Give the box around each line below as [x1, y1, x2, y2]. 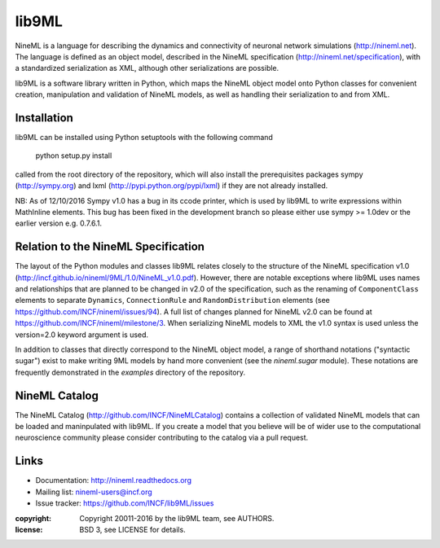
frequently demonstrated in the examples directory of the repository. [15, 367, 246, 377]
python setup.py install [35, 151, 112, 160]
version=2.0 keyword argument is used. [15, 330, 149, 340]
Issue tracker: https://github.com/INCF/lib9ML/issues [35, 498, 214, 508]
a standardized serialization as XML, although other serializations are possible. [15, 64, 279, 73]
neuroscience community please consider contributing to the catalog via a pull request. [15, 432, 309, 443]
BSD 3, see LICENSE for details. [79, 524, 187, 534]
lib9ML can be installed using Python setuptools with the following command [15, 133, 273, 142]
